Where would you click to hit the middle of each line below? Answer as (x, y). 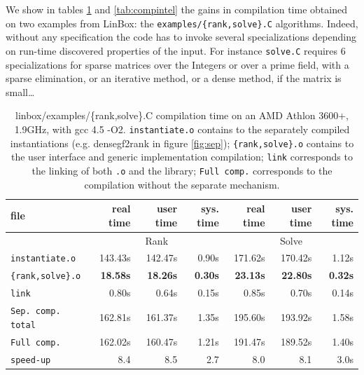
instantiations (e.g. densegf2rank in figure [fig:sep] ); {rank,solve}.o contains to (182, 143)
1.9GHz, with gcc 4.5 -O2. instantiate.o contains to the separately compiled (182, 129)
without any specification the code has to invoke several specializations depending (181, 37)
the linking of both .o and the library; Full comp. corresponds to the (182, 170)
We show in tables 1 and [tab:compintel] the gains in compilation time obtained (176, 9)
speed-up (31, 360)
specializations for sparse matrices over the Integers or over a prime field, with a (177, 64)
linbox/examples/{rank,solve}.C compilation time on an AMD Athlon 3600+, (182, 115)
